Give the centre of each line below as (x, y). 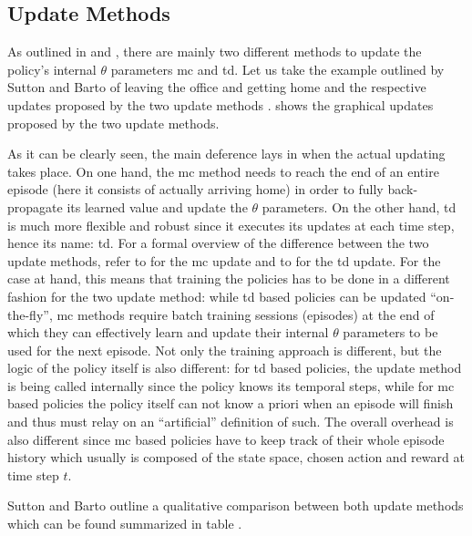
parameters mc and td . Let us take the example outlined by (277, 69)
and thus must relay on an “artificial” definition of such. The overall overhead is (231, 422)
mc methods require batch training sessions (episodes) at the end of (246, 314)
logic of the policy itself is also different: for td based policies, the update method (235, 368)
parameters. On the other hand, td (359, 206)
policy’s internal (52, 69)
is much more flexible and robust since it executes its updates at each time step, (231, 225)
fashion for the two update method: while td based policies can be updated (217, 296)
